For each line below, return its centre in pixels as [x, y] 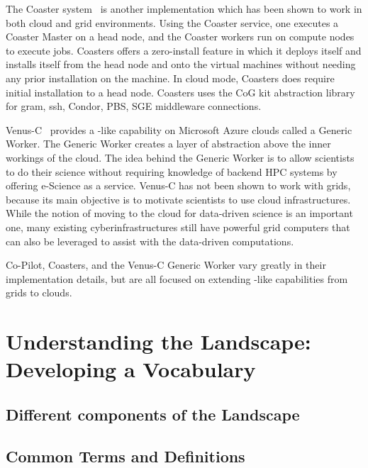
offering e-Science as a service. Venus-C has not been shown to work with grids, [178, 185]
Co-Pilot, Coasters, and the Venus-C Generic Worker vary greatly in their [166, 265]
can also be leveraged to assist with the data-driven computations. [150, 241]
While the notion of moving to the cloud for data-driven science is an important [179, 213]
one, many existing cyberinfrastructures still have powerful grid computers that [178, 227]
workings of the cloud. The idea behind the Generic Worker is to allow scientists [180, 157]
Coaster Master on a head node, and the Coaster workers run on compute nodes [180, 37]
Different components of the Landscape [153, 414]
